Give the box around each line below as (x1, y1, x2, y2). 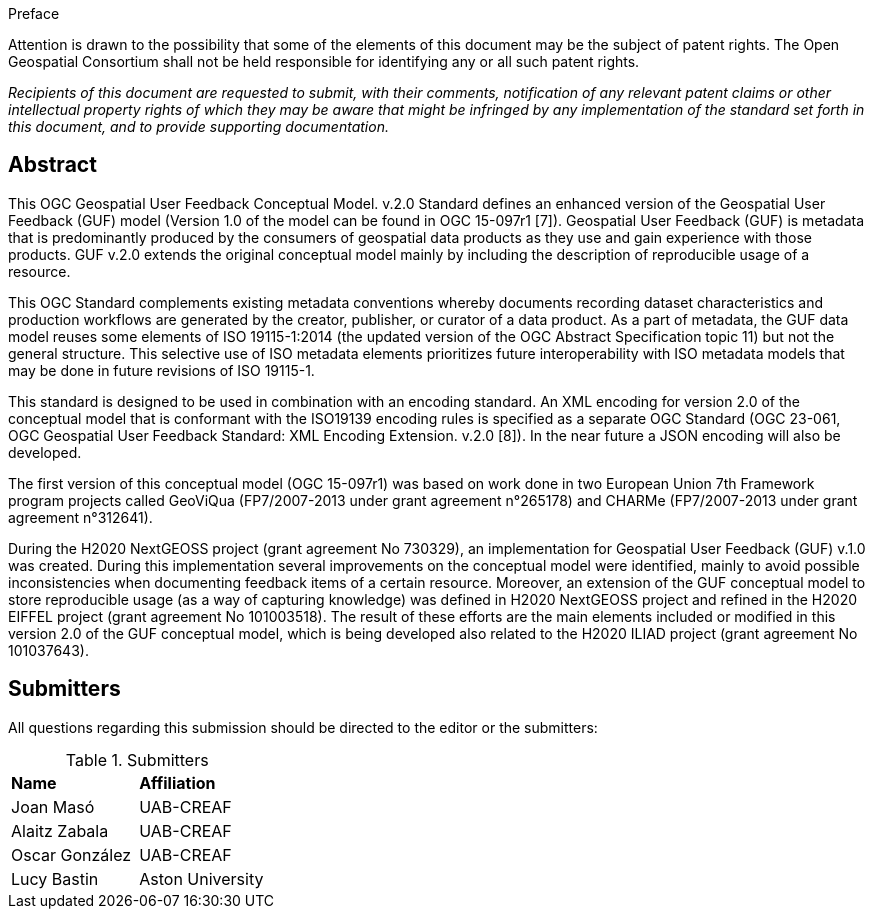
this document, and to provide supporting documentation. (8, 118, 389, 135)
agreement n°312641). (8, 508, 153, 526)
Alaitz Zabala (11, 820, 109, 841)
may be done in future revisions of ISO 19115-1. (8, 361, 315, 379)
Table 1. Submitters (65, 749, 209, 770)
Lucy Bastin (11, 868, 99, 889)
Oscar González (11, 844, 132, 865)
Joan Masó (11, 796, 95, 817)
